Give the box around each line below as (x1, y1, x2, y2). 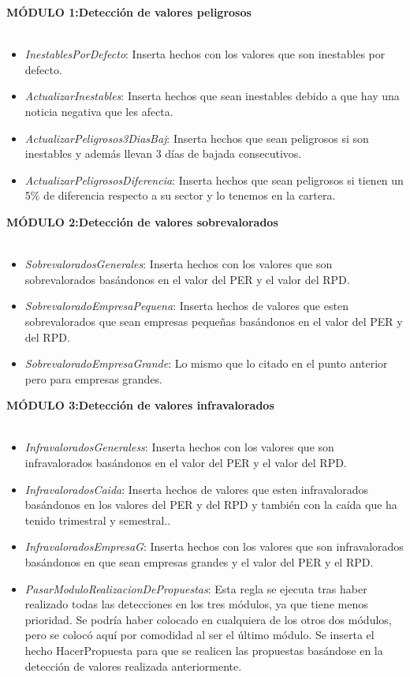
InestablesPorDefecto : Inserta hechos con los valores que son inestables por (24, 46, 386, 62)
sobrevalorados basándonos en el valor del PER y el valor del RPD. (24, 271, 350, 287)
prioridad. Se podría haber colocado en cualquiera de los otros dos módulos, (24, 611, 392, 627)
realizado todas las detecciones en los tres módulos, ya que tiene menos (24, 596, 368, 612)
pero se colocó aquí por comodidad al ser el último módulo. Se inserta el (24, 627, 375, 643)
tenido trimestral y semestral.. (24, 511, 171, 528)
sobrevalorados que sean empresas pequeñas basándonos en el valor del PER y (24, 312, 403, 329)
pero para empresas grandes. (24, 370, 163, 387)
